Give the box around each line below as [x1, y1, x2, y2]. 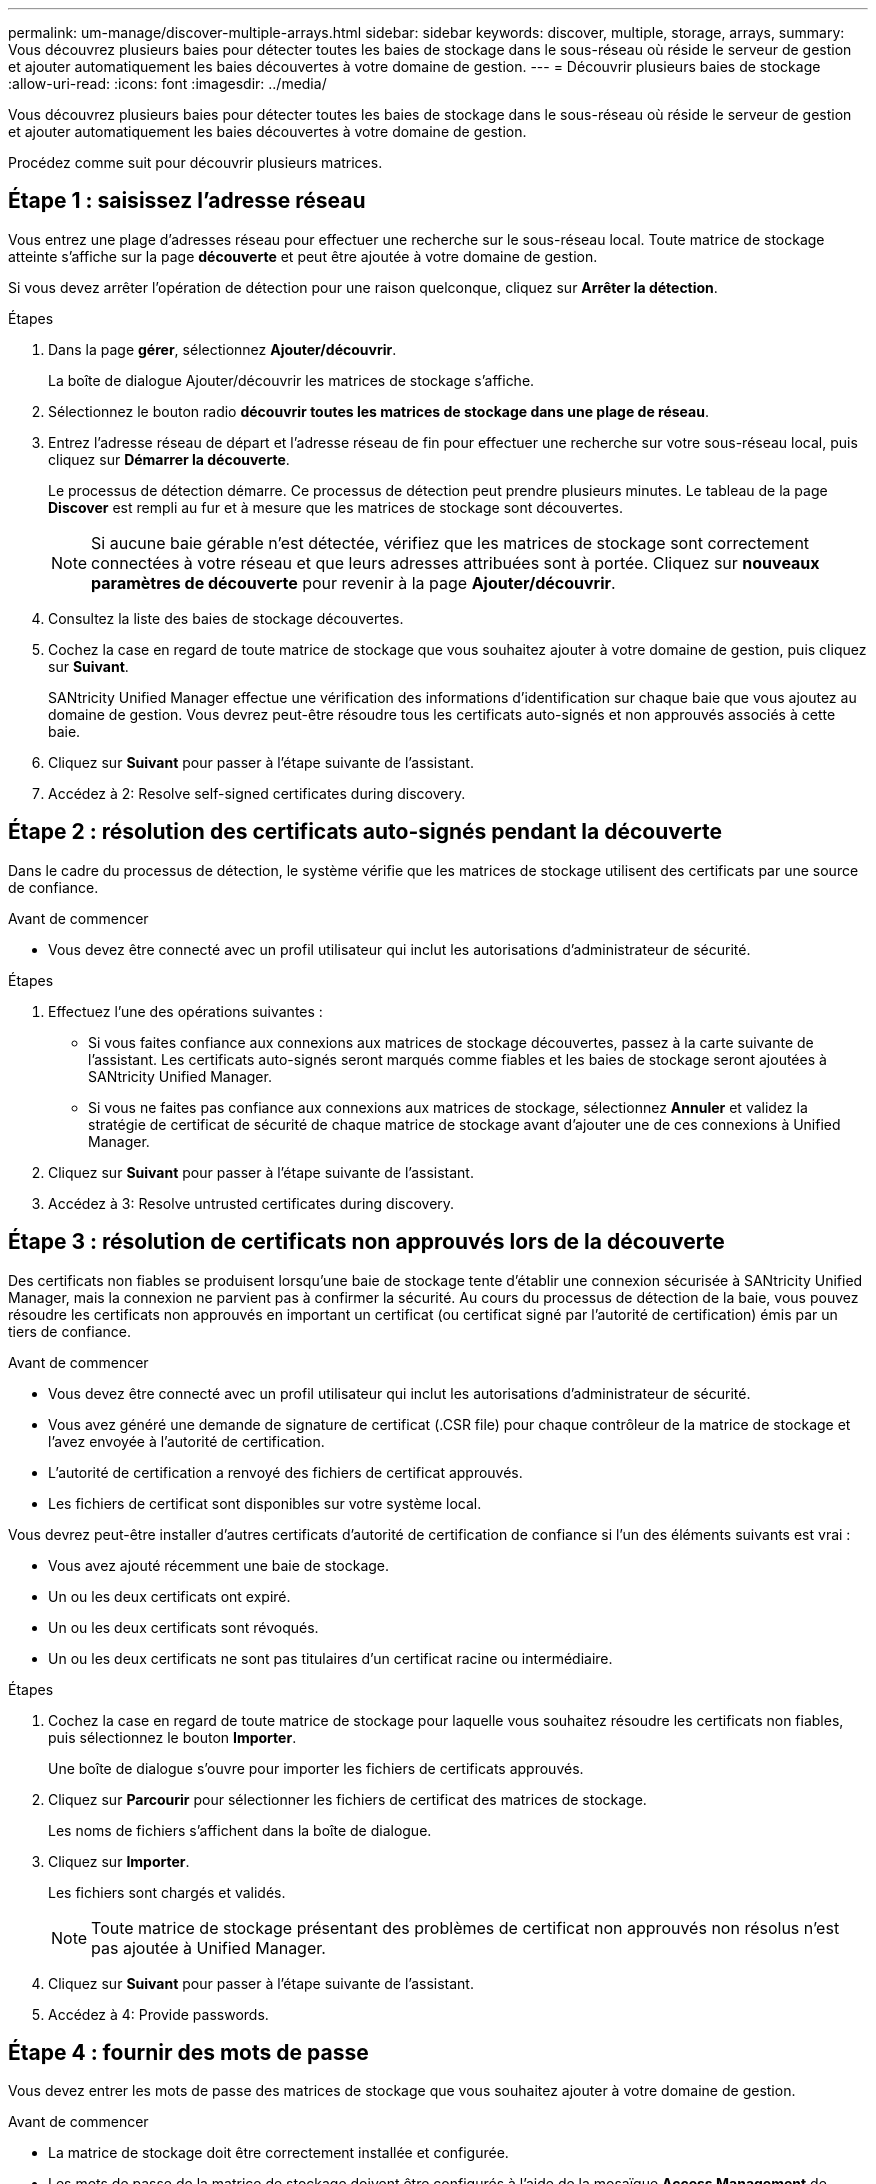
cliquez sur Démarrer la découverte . [48, 450, 290, 468]
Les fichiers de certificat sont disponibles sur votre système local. [48, 1494, 482, 1512]
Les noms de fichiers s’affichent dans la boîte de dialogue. [48, 1821, 432, 1839]
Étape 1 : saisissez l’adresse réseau [8, 188, 366, 214]
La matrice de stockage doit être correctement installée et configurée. [48, 2144, 509, 2162]
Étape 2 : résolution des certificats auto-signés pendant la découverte [8, 819, 722, 845]
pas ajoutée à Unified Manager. [91, 1937, 326, 1958]
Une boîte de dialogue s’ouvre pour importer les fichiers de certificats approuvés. [48, 1759, 584, 1777]
